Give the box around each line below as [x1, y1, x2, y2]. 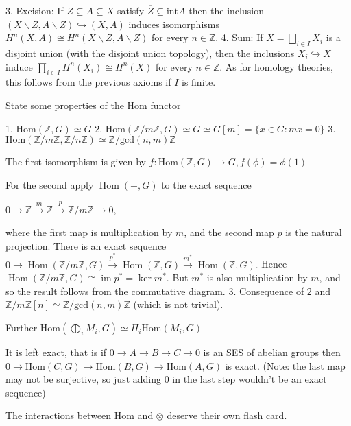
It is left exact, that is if [5, 345, 107, 359]
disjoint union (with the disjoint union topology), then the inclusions [5, 45, 295, 60]
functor [150, 97, 181, 112]
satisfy [117, 3, 145, 17]
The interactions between [5, 408, 112, 423]
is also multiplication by [206, 270, 308, 285]
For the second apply [5, 177, 94, 191]
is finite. [182, 75, 216, 89]
